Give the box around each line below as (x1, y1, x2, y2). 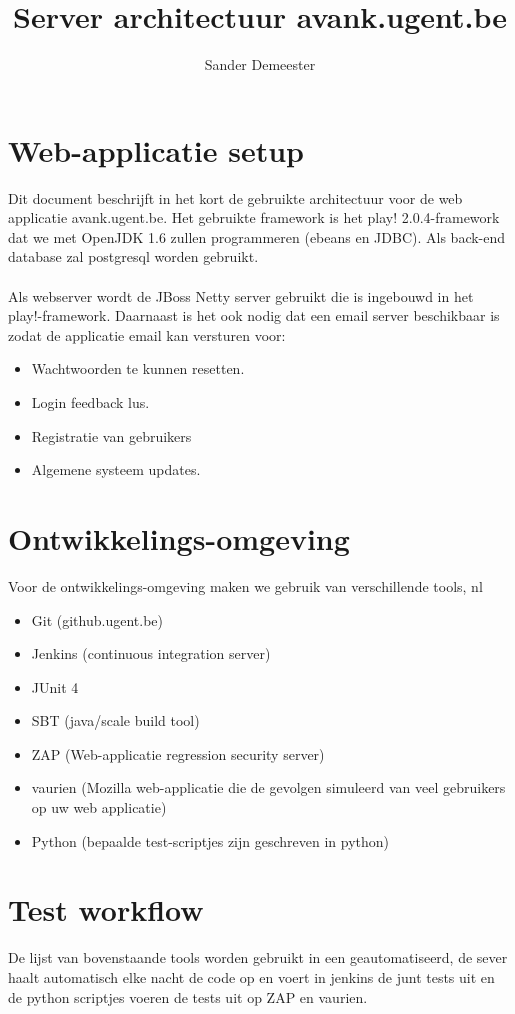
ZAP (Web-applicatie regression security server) (31, 743, 325, 764)
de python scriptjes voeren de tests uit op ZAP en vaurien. (8, 986, 368, 1007)
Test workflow (8, 889, 204, 930)
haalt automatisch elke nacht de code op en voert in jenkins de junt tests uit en (8, 966, 495, 987)
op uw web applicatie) (31, 797, 167, 818)
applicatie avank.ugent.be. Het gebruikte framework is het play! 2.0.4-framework (8, 207, 500, 228)
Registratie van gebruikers (31, 425, 192, 446)
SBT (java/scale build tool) (31, 710, 200, 731)
